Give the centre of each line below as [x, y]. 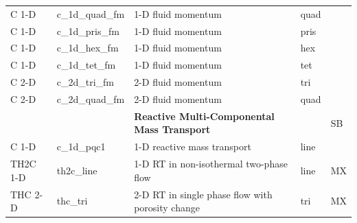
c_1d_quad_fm [91, 13]
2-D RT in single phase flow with [203, 194]
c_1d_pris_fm [88, 31]
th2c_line [77, 170]
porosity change [167, 208]
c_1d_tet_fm [86, 65]
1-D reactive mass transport [193, 146]
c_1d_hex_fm [88, 48]
